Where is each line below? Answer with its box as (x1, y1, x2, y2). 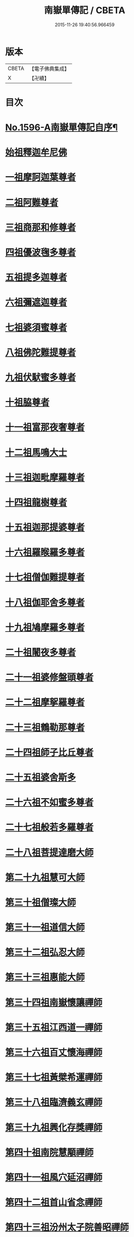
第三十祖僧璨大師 (5, 897, 77, 908)
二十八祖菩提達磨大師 (5, 847, 94, 858)
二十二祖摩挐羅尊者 (5, 697, 85, 708)
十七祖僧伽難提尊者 (5, 572, 85, 583)
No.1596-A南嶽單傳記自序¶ (5, 122, 118, 133)
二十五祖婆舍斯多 (5, 771, 77, 783)
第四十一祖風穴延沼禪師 (5, 1171, 103, 1183)
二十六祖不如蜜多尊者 (5, 797, 94, 808)
